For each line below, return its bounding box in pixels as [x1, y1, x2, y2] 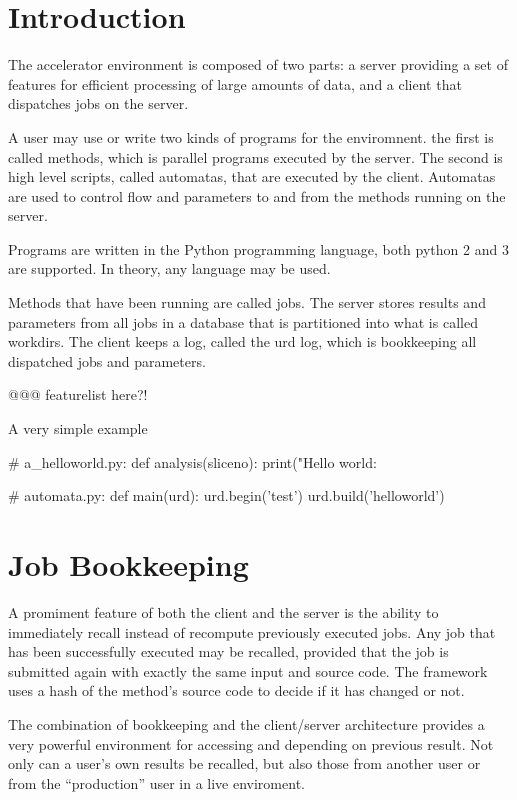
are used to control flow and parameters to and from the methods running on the [8, 185, 506, 206]
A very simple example [8, 418, 148, 439]
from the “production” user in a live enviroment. [8, 772, 305, 793]
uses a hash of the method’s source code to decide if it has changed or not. [8, 680, 465, 701]
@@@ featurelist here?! [8, 384, 148, 405]
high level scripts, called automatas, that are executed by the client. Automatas [8, 166, 496, 187]
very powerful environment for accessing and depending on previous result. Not [8, 733, 494, 754]
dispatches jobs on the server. [8, 93, 189, 114]
